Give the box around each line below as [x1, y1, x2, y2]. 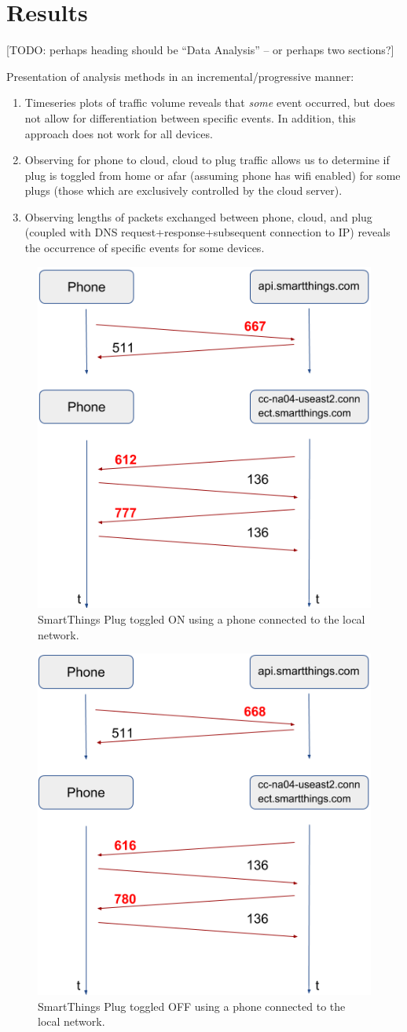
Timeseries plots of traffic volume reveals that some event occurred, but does [24, 94, 395, 111]
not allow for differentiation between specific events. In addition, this [24, 109, 356, 126]
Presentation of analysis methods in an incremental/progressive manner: [6, 68, 354, 84]
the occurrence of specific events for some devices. [24, 240, 265, 256]
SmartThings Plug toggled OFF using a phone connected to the [38, 997, 346, 1014]
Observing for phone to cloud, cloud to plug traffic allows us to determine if [24, 152, 390, 168]
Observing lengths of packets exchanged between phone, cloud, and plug [24, 208, 372, 225]
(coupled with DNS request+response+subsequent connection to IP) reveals [24, 224, 390, 240]
